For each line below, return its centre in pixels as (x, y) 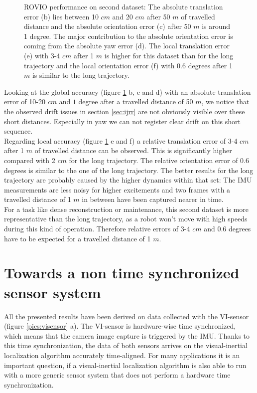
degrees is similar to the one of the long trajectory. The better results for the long (129, 170)
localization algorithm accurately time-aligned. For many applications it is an (122, 355)
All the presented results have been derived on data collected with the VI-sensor (127, 316)
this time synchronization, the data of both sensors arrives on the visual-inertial (126, 345)
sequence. (18, 131)
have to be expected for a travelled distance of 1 (77, 238)
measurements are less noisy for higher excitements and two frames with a (117, 189)
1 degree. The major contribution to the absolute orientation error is (128, 36)
